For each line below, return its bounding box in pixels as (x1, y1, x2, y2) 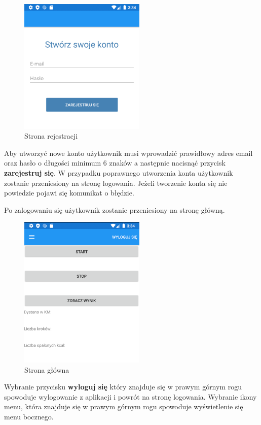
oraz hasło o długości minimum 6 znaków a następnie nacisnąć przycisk (4, 157, 226, 168)
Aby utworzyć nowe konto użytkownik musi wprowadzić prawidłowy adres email (4, 147, 253, 158)
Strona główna (24, 364, 69, 375)
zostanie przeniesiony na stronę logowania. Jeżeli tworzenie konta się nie (4, 177, 228, 188)
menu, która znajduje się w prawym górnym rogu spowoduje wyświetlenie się (4, 401, 243, 412)
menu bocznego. (4, 411, 54, 421)
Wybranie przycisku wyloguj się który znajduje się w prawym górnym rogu (4, 381, 242, 392)
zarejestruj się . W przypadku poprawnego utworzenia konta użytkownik (4, 167, 233, 178)
